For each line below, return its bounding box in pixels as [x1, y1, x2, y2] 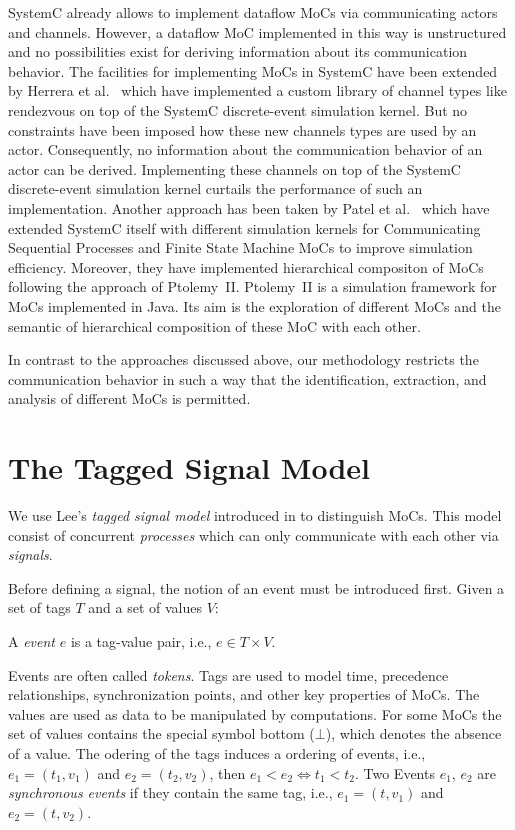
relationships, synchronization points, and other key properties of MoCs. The [8, 684, 480, 705]
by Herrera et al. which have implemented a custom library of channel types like [8, 80, 507, 101]
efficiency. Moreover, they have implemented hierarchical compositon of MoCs [8, 256, 484, 277]
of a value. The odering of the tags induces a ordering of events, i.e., [8, 742, 426, 763]
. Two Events [354, 762, 435, 783]
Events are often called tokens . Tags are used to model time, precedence [8, 664, 449, 685]
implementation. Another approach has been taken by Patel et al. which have [8, 197, 490, 218]
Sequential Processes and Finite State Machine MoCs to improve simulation [8, 237, 473, 258]
